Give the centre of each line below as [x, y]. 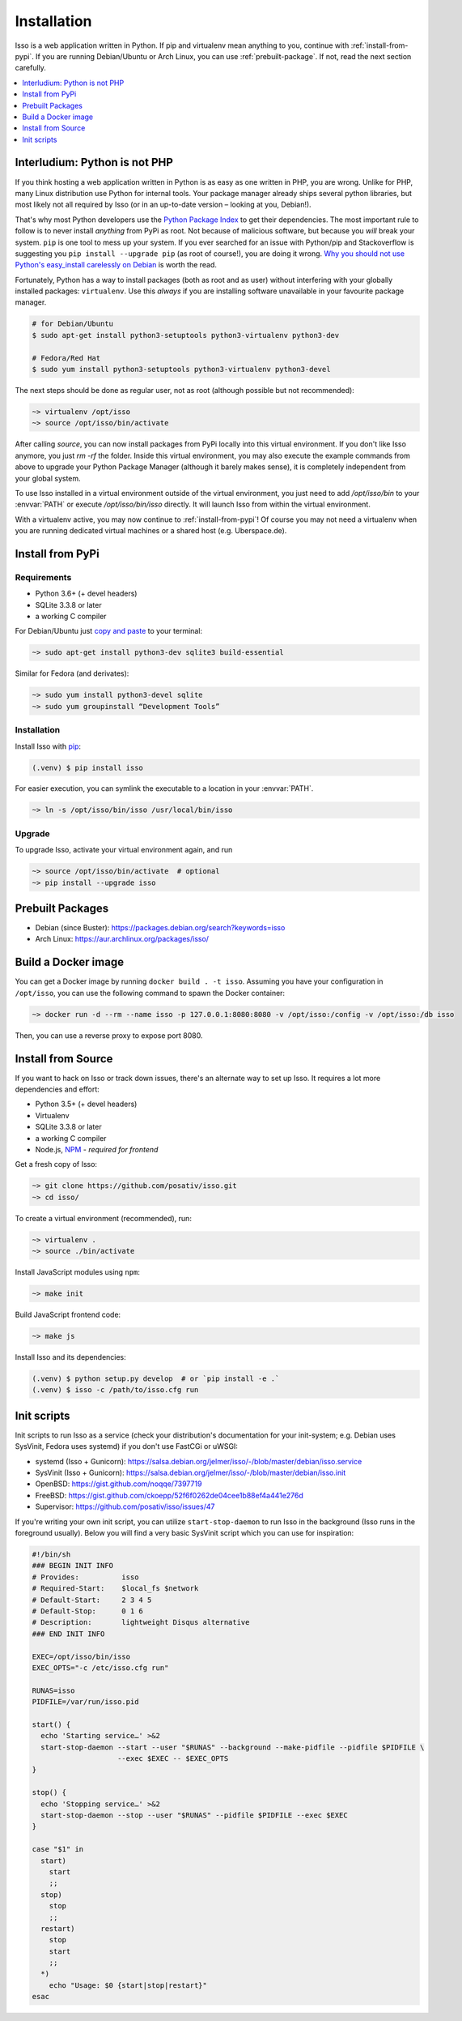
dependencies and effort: [57, 1089]
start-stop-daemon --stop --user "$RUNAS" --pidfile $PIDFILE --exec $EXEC [194, 1815]
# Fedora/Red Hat [66, 358]
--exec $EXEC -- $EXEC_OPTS [173, 1759]
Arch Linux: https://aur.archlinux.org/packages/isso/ [122, 939]
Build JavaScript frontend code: [68, 1315]
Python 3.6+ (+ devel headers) [86, 594]
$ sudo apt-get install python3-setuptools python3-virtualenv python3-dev [186, 335]
